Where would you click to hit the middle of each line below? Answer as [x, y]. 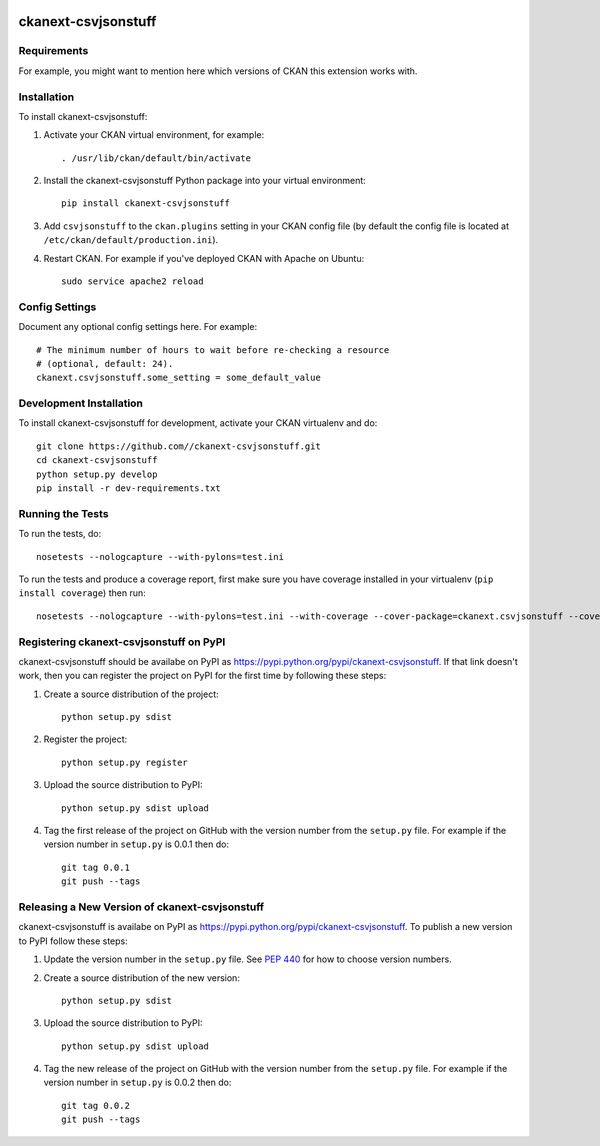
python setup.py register [125, 762]
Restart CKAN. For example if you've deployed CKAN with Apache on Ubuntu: [204, 258]
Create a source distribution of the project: [131, 694]
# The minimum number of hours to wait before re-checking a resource [213, 349]
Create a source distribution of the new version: [141, 977]
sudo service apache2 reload [132, 281]
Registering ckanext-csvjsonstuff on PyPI [122, 642]
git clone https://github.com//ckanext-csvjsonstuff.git [179, 446]
